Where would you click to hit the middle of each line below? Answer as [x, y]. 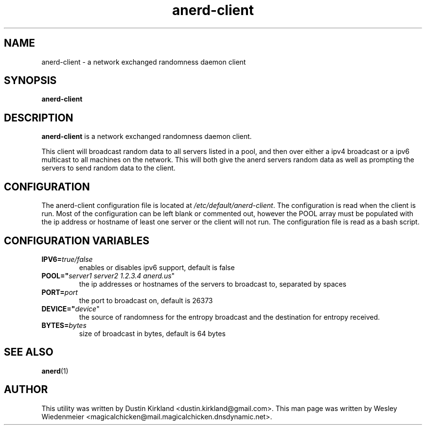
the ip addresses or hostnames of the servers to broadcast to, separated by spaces [213, 284]
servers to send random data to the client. [108, 168]
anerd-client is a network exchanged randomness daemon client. [147, 137]
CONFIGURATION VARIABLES [77, 240]
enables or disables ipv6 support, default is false [157, 267]
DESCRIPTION [39, 118]
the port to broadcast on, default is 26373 [146, 300]
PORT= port [60, 292]
